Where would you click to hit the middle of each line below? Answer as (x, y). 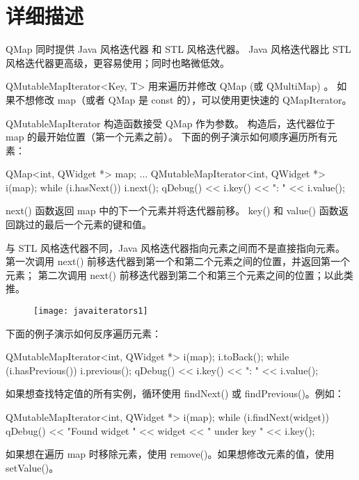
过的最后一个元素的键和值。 (88, 224)
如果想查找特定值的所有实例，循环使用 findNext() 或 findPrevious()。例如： (175, 393)
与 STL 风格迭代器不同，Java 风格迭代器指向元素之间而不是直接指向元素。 (176, 247)
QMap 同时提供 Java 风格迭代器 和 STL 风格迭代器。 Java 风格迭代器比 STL (178, 49)
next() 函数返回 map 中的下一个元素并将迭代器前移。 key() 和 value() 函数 (172, 210)
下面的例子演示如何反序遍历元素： (83, 333)
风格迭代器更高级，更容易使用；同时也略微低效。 (118, 62)
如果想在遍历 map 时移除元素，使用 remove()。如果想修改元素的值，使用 (170, 454)
